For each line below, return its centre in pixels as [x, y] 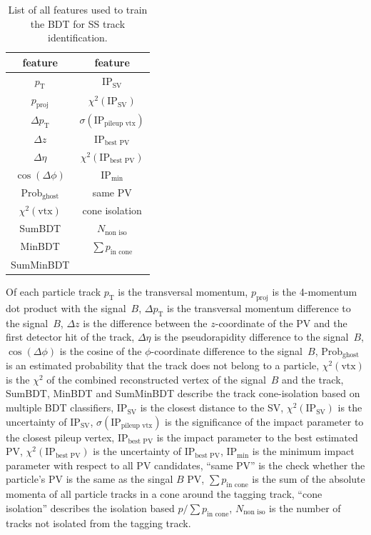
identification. [78, 37]
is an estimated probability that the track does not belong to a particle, [163, 365]
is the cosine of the [101, 350]
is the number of [305, 507]
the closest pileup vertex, [60, 437]
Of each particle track [54, 292]
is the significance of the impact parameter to [264, 421]
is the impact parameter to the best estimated [257, 437]
